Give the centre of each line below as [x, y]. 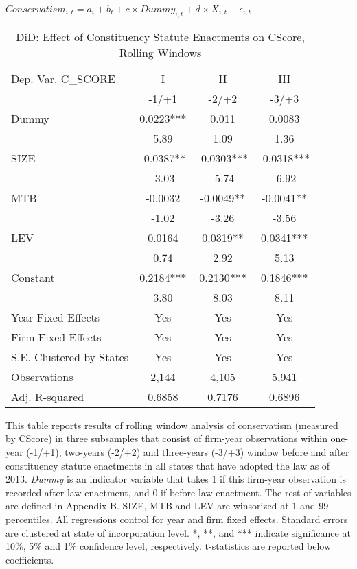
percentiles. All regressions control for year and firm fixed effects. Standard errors [177, 519]
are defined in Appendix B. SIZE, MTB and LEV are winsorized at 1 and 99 [167, 506]
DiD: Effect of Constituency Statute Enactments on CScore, [160, 36]
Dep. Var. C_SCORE [63, 78]
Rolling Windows [160, 52]
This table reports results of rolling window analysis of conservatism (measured [172, 425]
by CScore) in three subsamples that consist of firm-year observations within [166, 438]
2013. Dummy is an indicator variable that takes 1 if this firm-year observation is [176, 479]
